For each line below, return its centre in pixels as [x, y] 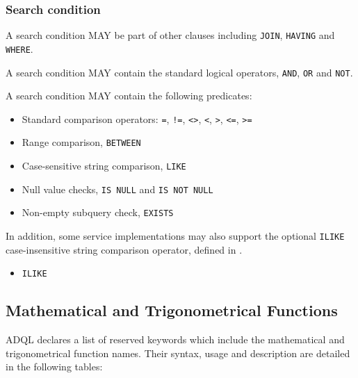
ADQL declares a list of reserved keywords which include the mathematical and [175, 339]
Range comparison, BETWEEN [81, 142]
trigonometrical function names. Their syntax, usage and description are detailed [178, 353]
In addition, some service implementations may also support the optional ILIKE [175, 236]
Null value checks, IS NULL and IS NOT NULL [117, 189]
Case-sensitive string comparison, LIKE [104, 166]
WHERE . [19, 48]
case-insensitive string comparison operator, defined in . [124, 249]
